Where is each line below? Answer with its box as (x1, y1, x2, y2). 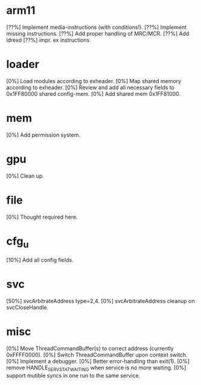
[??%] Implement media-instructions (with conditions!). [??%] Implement (6, 23, 187, 31)
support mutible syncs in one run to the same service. (6, 372, 141, 379)
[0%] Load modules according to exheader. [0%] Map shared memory (6, 77, 182, 84)
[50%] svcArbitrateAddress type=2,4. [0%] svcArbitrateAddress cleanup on (6, 298, 195, 305)
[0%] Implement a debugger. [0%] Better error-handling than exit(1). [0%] (6, 358, 190, 365)
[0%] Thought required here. (6, 213, 78, 221)
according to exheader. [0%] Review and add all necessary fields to (6, 84, 175, 91)
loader (6, 58, 40, 71)
